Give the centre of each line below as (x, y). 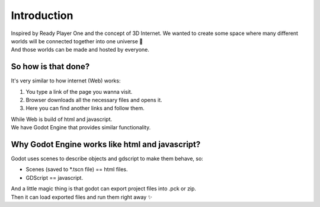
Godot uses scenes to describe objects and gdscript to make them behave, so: (107, 159)
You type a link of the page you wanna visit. (79, 91)
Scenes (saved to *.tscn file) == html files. (77, 170)
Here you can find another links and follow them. (85, 108)
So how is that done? (50, 67)
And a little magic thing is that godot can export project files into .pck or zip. (104, 189)
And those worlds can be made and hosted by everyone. (80, 50)
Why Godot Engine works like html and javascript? (106, 144)
